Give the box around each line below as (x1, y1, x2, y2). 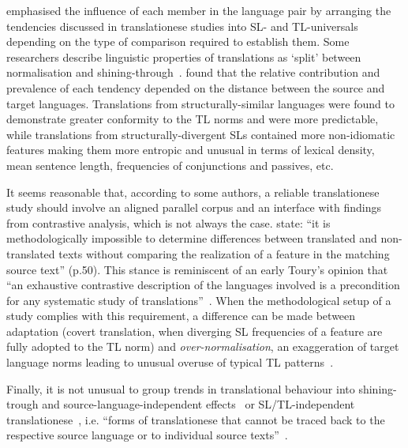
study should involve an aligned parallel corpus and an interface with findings (6, 199, 381, 216)
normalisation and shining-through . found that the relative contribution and (6, 64, 380, 81)
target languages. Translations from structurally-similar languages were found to (6, 95, 395, 111)
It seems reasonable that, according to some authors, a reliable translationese (6, 183, 380, 200)
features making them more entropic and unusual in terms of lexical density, (6, 141, 375, 158)
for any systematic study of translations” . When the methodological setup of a (6, 292, 391, 308)
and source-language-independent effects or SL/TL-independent (42, 396, 355, 412)
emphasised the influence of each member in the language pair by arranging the (6, 2, 391, 18)
